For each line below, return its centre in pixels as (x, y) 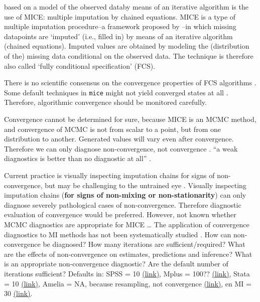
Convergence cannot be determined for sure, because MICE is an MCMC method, (130, 119)
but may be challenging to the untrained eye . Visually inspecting (146, 185)
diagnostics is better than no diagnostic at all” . (78, 158)
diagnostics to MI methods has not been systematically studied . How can (118, 234)
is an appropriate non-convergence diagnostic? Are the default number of (116, 264)
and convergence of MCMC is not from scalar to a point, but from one (112, 129)
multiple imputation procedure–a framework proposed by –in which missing (120, 26)
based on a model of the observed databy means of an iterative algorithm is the (126, 7)
